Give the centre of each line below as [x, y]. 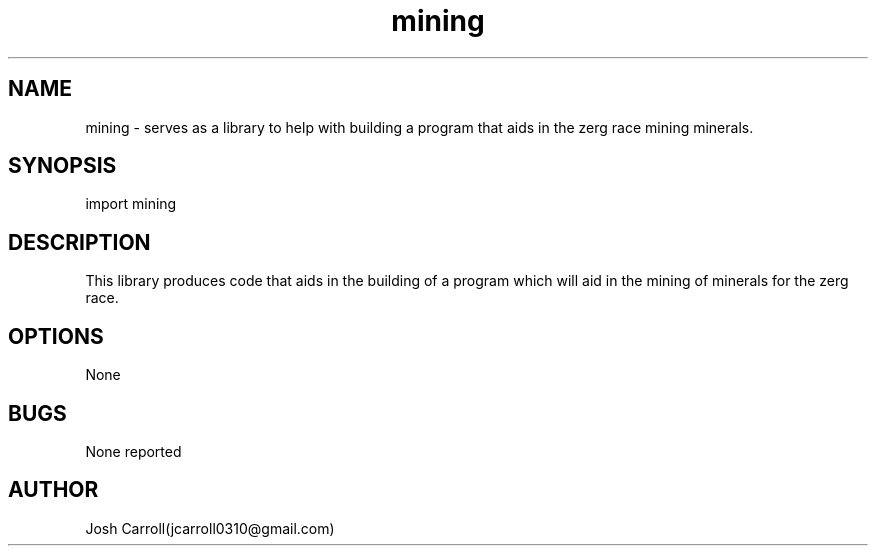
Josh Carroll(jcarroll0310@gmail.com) [210, 528]
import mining [131, 204]
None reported [133, 451]
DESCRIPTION [79, 242]
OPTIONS [56, 336]
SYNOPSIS [62, 166]
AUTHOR [53, 490]
